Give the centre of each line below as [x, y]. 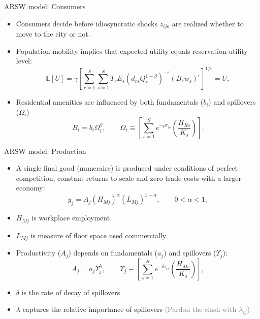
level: [24, 61]
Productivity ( [38, 253]
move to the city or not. [53, 34]
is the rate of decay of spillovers [71, 292]
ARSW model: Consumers [45, 6]
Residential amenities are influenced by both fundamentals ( [110, 102]
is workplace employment [71, 218]
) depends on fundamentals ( [113, 253]
